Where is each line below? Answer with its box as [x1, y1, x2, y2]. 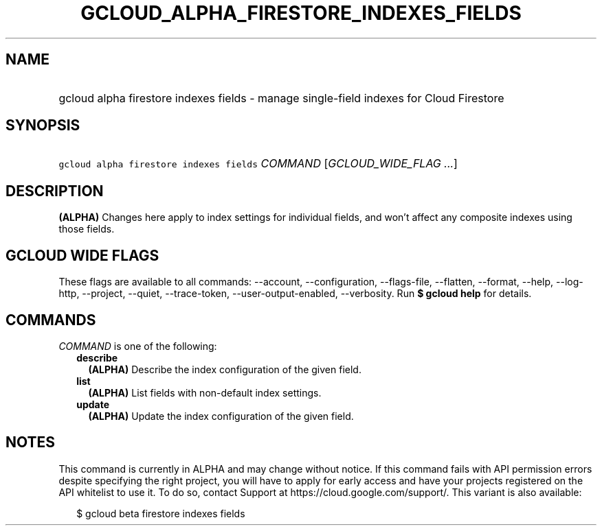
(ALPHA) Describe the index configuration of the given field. [88, 363, 361, 375]
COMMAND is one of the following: [58, 340, 217, 352]
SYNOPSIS [5, 117, 80, 134]
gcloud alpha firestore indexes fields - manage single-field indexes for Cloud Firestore [58, 91, 504, 105]
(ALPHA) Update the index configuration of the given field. [88, 410, 354, 422]
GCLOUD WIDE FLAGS [5, 246, 159, 264]
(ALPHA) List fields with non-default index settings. [88, 386, 322, 399]
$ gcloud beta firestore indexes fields [76, 507, 245, 519]
